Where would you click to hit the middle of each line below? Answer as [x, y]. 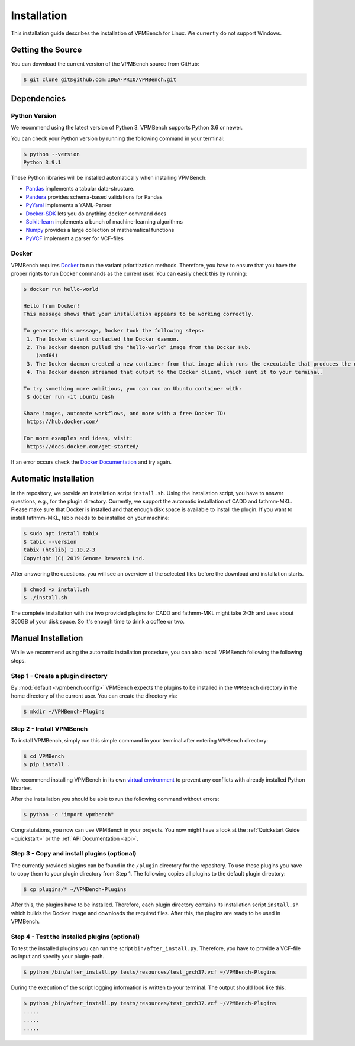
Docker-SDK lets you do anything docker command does [96, 214]
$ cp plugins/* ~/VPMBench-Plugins [75, 890]
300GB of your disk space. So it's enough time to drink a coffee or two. [98, 621]
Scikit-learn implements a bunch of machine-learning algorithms [104, 221]
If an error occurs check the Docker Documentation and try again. [91, 462]
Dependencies [38, 99]
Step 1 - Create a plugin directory [59, 676]
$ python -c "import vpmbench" [69, 815]
